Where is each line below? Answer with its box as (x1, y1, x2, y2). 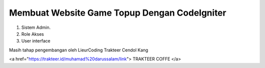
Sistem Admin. (21, 24, 51, 30)
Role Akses (21, 31, 44, 37)
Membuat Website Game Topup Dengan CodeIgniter (9, 7, 227, 18)
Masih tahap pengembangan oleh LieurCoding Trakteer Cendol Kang (9, 47, 148, 53)
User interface (21, 38, 51, 44)
